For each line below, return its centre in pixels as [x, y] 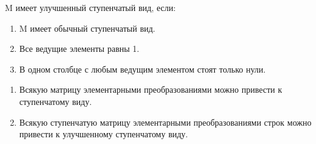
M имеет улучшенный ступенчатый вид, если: [90, 7]
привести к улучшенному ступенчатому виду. [104, 134]
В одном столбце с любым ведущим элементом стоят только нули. [142, 69]
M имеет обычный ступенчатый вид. [87, 28]
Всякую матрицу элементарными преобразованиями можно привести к [151, 89]
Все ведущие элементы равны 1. [79, 49]
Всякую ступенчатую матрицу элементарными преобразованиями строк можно [165, 122]
